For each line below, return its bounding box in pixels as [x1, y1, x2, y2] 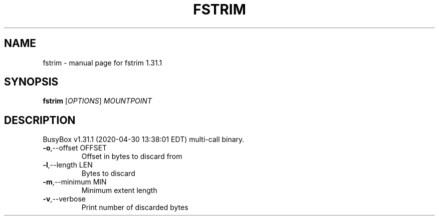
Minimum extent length [81, 186, 157, 195]
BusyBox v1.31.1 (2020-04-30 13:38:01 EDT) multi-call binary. [43, 135, 245, 144]
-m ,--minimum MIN [43, 177, 107, 186]
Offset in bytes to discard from [81, 152, 182, 161]
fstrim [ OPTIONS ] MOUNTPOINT [43, 96, 152, 105]
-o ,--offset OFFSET [43, 143, 107, 152]
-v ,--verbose [43, 194, 86, 203]
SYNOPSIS [4, 75, 59, 88]
